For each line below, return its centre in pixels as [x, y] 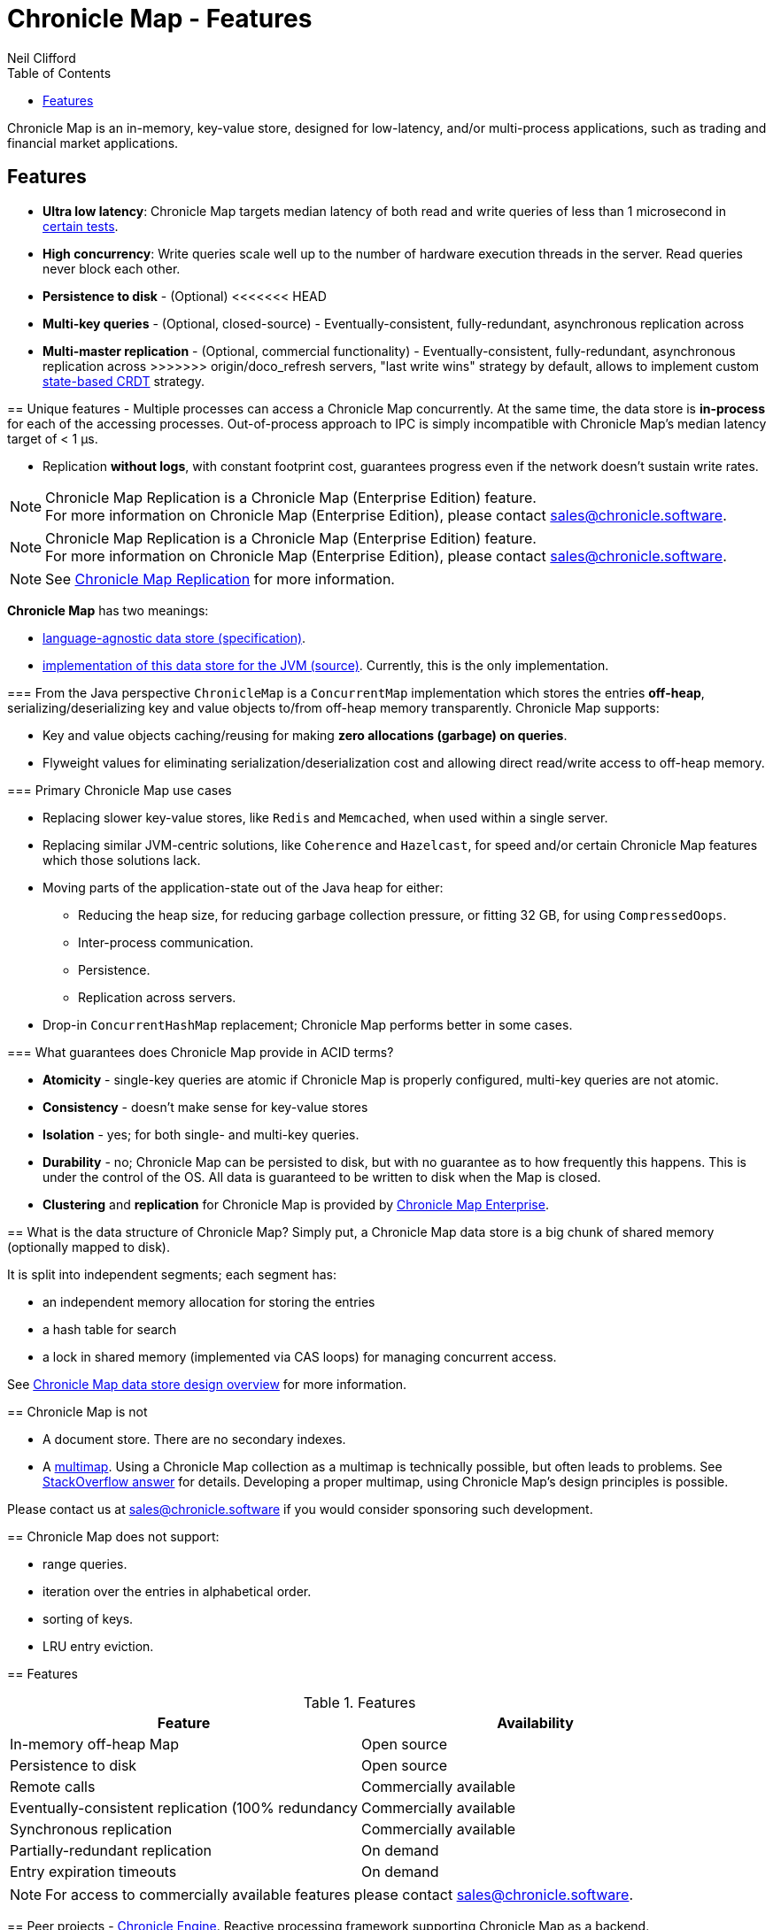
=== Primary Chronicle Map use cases [120, 790]
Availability [535, 1722]
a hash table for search [110, 1329]
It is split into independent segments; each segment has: [172, 1274]
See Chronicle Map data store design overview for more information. [207, 1384]
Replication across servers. [157, 997]
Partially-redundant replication [111, 1850]
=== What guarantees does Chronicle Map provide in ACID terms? [201, 1052]
